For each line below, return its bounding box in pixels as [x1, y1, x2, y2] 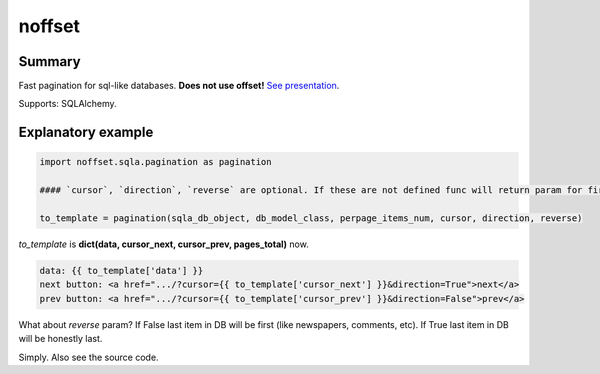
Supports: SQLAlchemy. [18, 98, 117, 110]
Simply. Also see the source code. [18, 351, 159, 363]
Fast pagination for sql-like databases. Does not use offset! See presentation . [18, 80, 340, 92]
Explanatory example [18, 124, 154, 141]
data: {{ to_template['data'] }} [39, 265, 204, 276]
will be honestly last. [18, 333, 103, 345]
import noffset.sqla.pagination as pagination [39, 156, 272, 168]
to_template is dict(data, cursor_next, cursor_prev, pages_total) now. [18, 238, 309, 250]
